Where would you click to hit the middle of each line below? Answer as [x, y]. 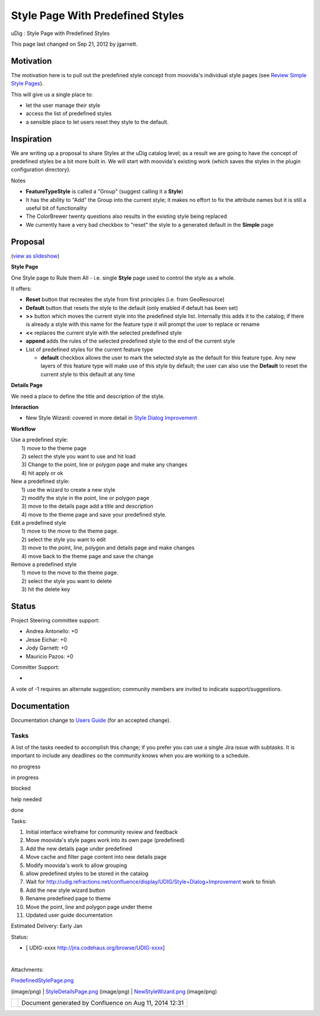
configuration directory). [41, 170]
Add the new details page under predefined [79, 849]
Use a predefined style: [39, 440]
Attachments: [27, 969]
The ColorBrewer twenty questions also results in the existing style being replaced [127, 216]
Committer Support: [35, 667]
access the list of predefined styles [69, 113]
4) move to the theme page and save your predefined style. [94, 514]
